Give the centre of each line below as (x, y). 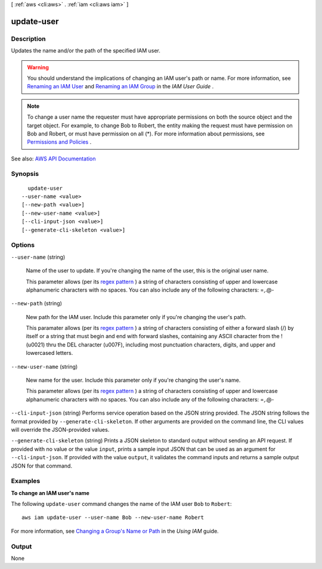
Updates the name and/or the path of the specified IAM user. (86, 51)
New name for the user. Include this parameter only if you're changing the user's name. (133, 380)
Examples (26, 481)
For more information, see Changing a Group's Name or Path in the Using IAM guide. (115, 531)
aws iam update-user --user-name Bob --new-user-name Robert (113, 518)
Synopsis (25, 174)
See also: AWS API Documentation (53, 159)
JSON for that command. (42, 466)
